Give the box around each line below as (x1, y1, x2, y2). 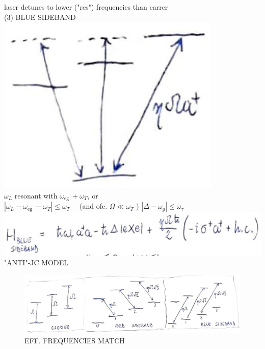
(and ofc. (79, 201, 108, 211)
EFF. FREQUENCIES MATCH (24, 335, 125, 346)
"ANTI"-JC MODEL (4, 257, 68, 268)
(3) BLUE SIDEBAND (4, 11, 76, 22)
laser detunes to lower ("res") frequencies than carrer (4, 2, 168, 12)
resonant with (14, 190, 58, 201)
